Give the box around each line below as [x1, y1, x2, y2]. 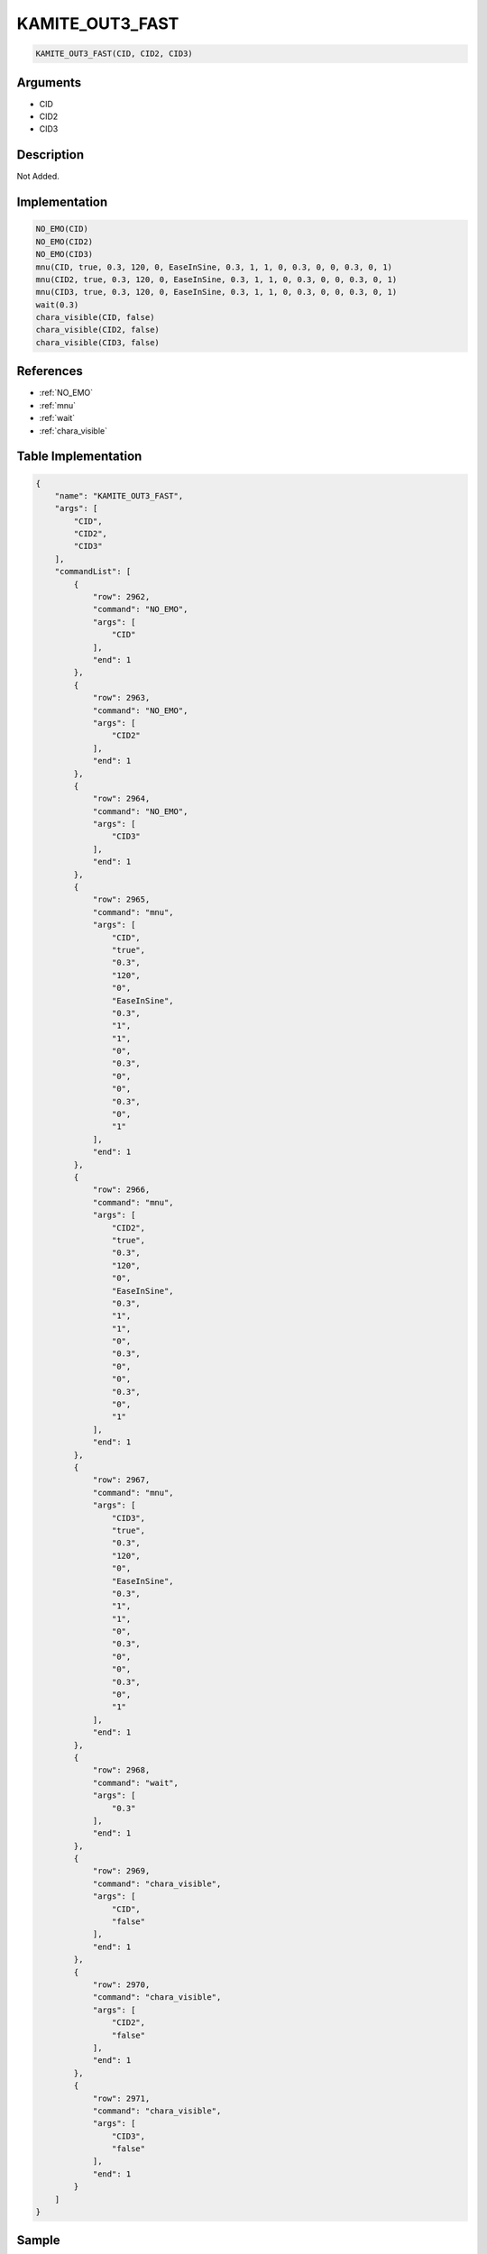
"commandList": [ [54, 566, 132, 577]
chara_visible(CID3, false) [35, 337, 160, 347]
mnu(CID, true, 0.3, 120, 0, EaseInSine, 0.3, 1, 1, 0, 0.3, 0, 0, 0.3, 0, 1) [35, 261, 392, 272]
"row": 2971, [92, 2093, 151, 2103]
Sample [16, 2232, 60, 2249]
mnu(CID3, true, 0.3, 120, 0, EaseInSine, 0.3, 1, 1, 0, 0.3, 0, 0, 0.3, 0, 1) [35, 287, 398, 298]
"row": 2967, [92, 1475, 151, 1485]
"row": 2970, [92, 1980, 151, 1990]
